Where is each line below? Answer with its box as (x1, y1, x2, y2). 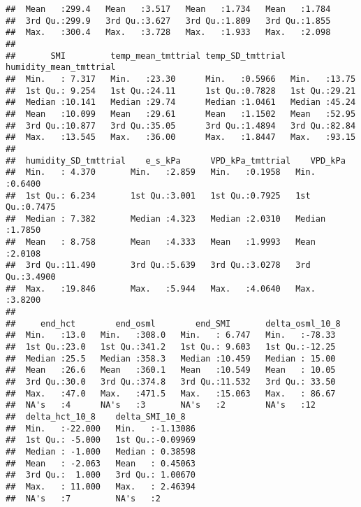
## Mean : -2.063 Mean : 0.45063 (6, 458, 196, 469)
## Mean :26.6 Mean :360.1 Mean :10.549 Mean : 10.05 (6, 365, 336, 376)
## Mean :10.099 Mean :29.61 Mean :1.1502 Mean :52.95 (6, 108, 356, 119)
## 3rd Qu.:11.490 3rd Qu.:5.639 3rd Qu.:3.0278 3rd (6, 260, 311, 271)
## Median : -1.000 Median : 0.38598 (6, 446, 196, 457)
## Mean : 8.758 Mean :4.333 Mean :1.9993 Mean (6, 237, 316, 248)
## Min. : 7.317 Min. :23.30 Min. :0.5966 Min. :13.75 (6, 73, 356, 84)
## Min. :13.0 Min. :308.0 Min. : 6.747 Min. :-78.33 (6, 330, 336, 341)
